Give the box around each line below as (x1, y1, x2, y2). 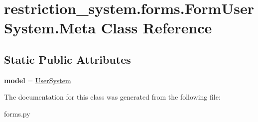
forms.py (4, 108, 30, 119)
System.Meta (4, 17, 96, 38)
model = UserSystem (4, 75, 71, 85)
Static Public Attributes (4, 51, 131, 67)
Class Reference (101, 17, 212, 38)
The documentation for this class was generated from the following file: (4, 92, 221, 102)
